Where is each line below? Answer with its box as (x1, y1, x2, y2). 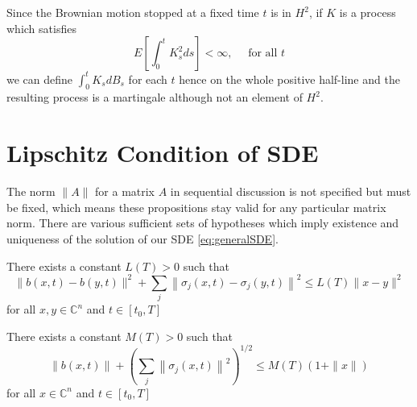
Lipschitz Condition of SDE (6, 136, 319, 169)
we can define (6, 70, 73, 87)
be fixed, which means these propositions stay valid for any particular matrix (6, 198, 386, 215)
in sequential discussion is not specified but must (170, 183, 411, 200)
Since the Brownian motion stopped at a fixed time (6, 4, 259, 20)
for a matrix (95, 183, 155, 200)
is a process (339, 4, 396, 20)
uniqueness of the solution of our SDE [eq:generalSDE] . (6, 230, 279, 247)
